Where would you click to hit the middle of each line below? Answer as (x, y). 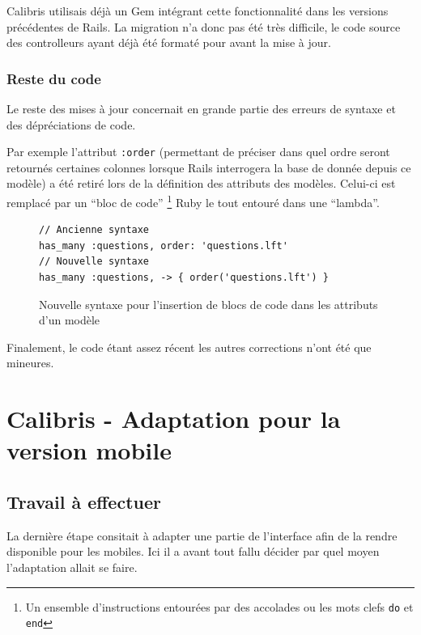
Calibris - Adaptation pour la (174, 419)
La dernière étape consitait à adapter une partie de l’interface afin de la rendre (202, 535)
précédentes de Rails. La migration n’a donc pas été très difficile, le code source (204, 26)
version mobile (89, 450)
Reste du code (54, 78)
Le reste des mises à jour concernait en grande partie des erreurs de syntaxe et (201, 108)
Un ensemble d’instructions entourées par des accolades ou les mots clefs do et (219, 606)
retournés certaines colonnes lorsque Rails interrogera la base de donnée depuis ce (209, 167)
